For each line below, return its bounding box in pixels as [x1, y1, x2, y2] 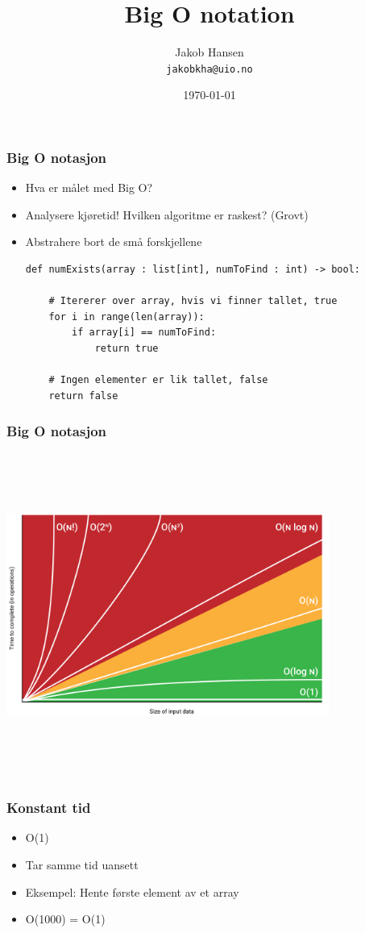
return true [94, 343, 159, 355]
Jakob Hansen [175, 44, 244, 60]
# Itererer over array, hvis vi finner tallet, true [48, 295, 338, 307]
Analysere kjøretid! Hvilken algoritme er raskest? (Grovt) [25, 206, 309, 223]
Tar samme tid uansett [25, 856, 139, 873]
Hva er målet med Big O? [25, 179, 153, 196]
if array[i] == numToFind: [72, 327, 217, 339]
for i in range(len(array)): [48, 310, 205, 323]
